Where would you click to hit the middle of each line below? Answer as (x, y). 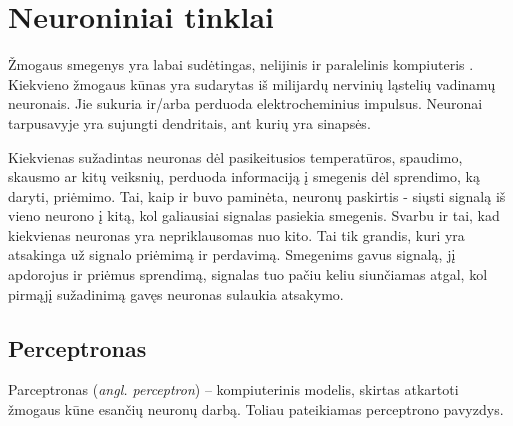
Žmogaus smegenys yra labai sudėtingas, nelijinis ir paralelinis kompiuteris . (241, 64)
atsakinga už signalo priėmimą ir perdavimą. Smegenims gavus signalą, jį (232, 254)
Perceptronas (77, 347)
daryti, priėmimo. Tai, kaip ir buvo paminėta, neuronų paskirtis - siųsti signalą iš (257, 195)
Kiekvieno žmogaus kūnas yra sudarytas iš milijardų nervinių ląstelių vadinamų (252, 83)
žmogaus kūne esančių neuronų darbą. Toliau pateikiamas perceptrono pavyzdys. (256, 409)
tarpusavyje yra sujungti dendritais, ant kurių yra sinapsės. (189, 122)
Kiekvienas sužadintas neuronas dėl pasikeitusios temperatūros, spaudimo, (235, 156)
